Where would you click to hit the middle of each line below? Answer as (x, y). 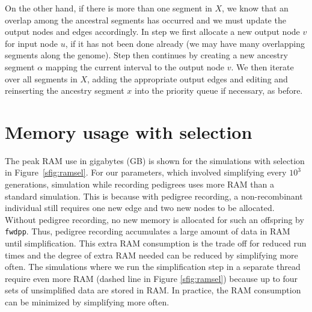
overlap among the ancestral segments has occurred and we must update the (145, 20)
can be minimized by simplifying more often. (87, 302)
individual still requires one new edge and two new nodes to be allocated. (140, 208)
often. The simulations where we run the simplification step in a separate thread (153, 267)
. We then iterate (262, 66)
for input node (31, 43)
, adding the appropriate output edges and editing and (187, 78)
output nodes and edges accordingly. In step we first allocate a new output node (152, 32)
